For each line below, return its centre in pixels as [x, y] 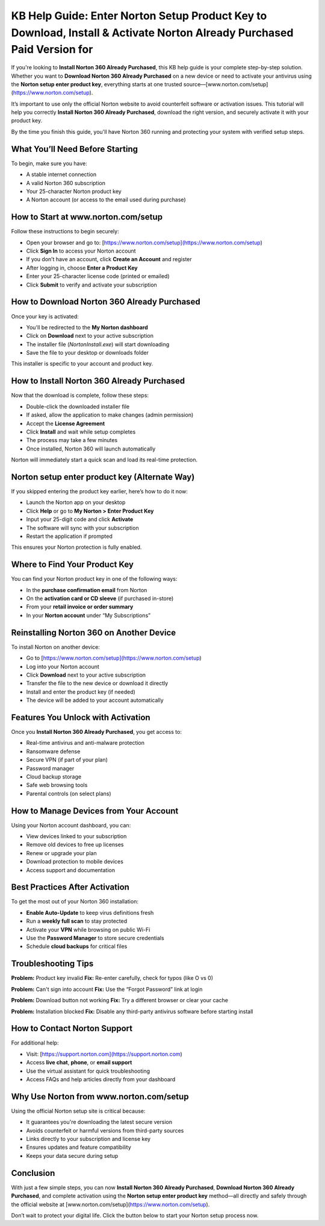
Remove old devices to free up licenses [75, 845]
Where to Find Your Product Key [72, 565]
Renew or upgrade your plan [61, 853]
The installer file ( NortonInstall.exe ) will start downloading [98, 344]
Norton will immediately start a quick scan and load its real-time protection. [104, 460]
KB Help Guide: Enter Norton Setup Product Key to [139, 16]
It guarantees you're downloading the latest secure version [99, 1122]
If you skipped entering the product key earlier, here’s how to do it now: [99, 491]
